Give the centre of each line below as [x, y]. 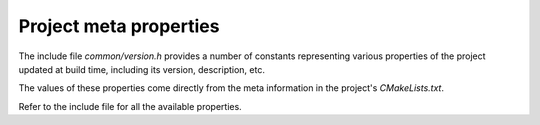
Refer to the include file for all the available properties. [130, 106]
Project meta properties [119, 26]
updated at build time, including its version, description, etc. [141, 69]
